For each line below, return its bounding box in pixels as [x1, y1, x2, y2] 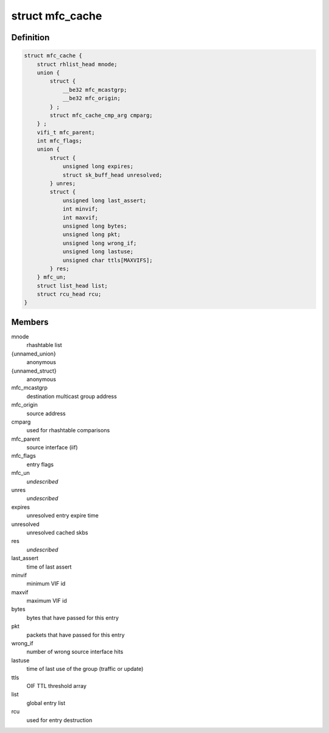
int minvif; [62, 206, 99, 212]
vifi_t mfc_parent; [37, 128, 96, 136]
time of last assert [26, 563, 72, 570]
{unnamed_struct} [11, 367, 57, 374]
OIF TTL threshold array [26, 682, 87, 689]
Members [11, 317, 49, 327]
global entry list [26, 699, 66, 706]
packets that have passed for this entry [26, 631, 125, 639]
